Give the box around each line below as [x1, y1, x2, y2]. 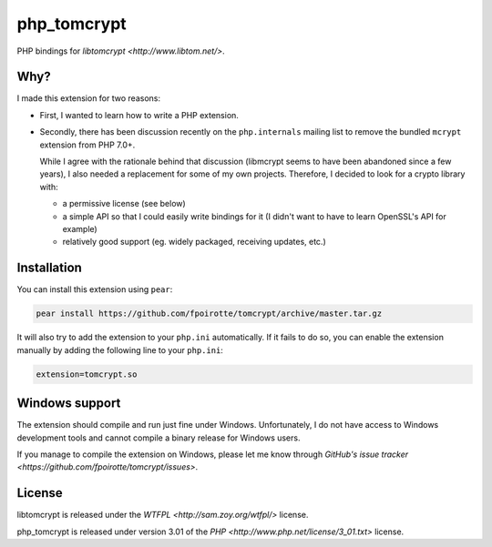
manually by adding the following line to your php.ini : [16, 344, 223, 355]
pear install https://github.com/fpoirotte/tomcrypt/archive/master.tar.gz [36, 309, 383, 319]
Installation [16, 260, 82, 276]
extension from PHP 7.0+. [39, 139, 136, 150]
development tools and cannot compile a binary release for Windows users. [16, 432, 301, 443]
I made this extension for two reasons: [16, 93, 161, 104]
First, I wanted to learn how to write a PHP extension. [39, 109, 239, 120]
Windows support [16, 396, 121, 411]
